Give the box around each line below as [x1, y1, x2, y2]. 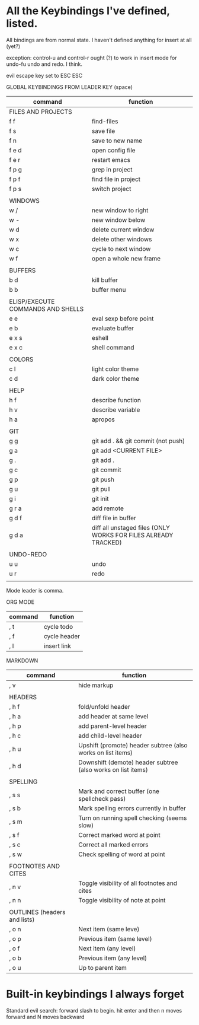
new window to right [91, 206, 149, 214]
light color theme [91, 365, 139, 373]
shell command [91, 343, 134, 351]
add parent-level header [78, 722, 147, 730]
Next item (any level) [78, 944, 136, 953]
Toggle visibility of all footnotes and [78, 879, 178, 887]
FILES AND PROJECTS [9, 107, 72, 116]
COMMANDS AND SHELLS [9, 304, 84, 313]
